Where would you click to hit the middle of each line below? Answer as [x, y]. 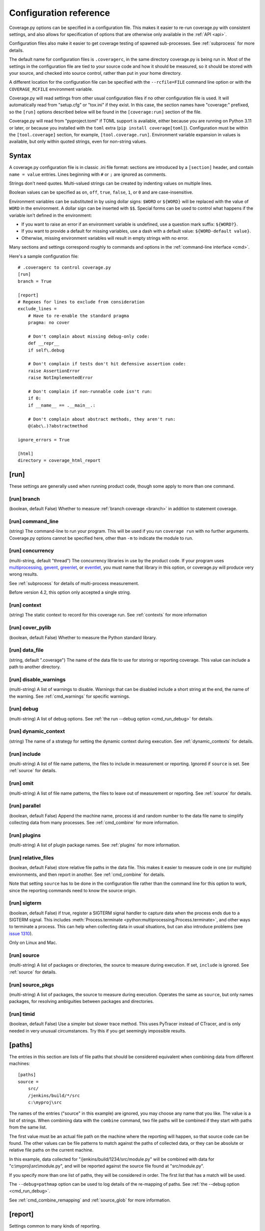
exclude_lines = [37, 309]
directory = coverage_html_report [59, 460]
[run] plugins [25, 835]
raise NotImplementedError [60, 378]
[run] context [25, 605]
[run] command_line [34, 521]
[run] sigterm [25, 903]
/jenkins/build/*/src [54, 1095]
